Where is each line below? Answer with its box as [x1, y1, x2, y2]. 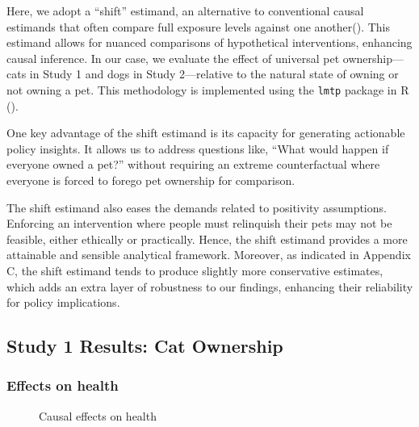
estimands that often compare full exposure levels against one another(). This [6, 18, 391, 35]
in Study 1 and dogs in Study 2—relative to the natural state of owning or [29, 65, 399, 82]
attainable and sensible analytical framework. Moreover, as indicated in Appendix [6, 246, 411, 263]
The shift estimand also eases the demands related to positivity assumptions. [6, 199, 387, 216]
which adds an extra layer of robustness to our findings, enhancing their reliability [6, 278, 413, 295]
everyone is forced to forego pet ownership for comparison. [6, 172, 295, 188]
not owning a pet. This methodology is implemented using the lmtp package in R [6, 81, 409, 98]
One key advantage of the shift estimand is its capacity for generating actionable [6, 124, 405, 141]
